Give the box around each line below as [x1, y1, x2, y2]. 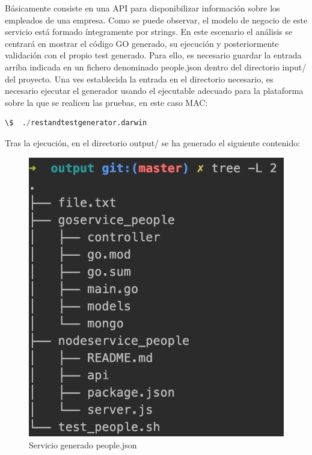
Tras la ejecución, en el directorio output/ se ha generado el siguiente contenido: [5, 136, 301, 149]
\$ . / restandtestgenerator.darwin [5, 119, 147, 128]
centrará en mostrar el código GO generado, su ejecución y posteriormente [5, 37, 279, 49]
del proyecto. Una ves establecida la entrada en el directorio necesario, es [5, 72, 274, 85]
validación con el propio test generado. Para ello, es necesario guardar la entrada [5, 49, 302, 61]
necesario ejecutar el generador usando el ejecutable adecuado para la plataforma [5, 84, 304, 97]
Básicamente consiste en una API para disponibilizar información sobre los [5, 2, 280, 14]
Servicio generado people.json [29, 438, 137, 451]
